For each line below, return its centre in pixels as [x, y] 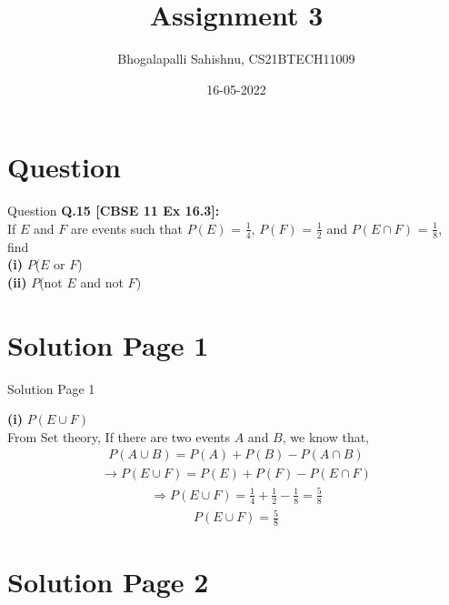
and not [102, 282]
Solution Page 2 [108, 582]
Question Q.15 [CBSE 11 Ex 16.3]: [114, 211]
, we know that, [326, 436]
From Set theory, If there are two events [119, 436]
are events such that [126, 228]
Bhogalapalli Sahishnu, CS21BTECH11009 [236, 59]
